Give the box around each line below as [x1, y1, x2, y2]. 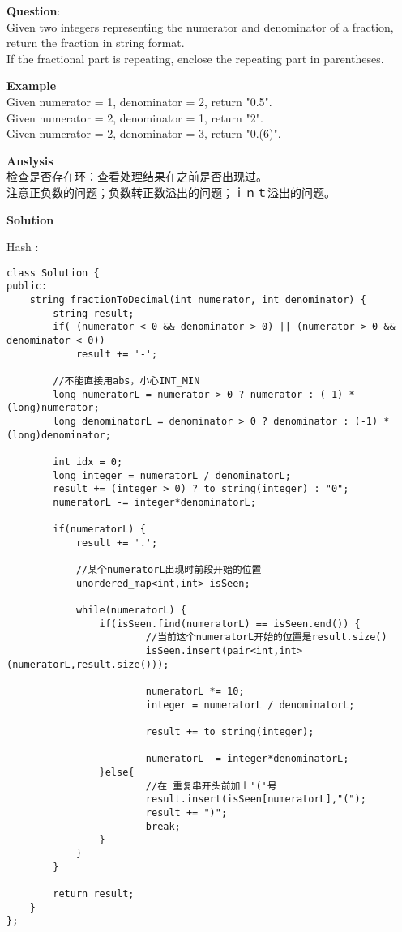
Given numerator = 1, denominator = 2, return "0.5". [6, 92, 272, 109]
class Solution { [6, 267, 100, 279]
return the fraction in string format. [6, 34, 185, 51]
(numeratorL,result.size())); [6, 658, 169, 670]
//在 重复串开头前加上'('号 [145, 780, 277, 792]
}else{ [99, 767, 135, 778]
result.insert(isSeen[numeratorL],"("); [145, 793, 366, 806]
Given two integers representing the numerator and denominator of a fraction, [6, 18, 394, 35]
